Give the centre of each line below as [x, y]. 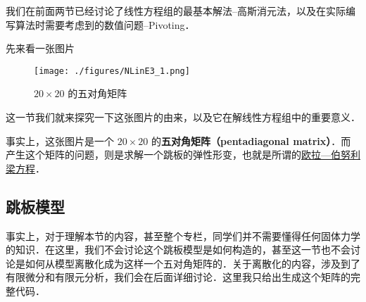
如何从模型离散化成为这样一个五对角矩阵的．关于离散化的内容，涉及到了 [193, 263]
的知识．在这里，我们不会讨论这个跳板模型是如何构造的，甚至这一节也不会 [178, 250]
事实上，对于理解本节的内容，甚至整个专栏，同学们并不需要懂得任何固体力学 [183, 235]
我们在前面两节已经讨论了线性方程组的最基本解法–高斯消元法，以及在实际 [176, 11]
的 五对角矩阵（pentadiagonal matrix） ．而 [251, 140]
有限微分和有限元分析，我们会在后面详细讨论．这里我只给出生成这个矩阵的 [178, 277]
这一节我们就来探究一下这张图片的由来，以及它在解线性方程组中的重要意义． [183, 117]
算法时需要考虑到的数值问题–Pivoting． [105, 24]
